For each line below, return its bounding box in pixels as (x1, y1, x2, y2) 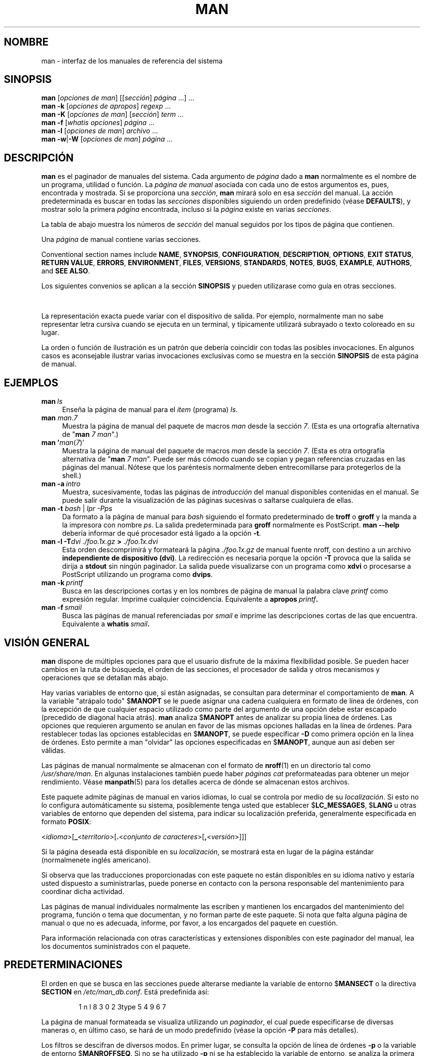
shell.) (62, 471, 82, 480)
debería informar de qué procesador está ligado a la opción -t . (62, 529, 261, 538)
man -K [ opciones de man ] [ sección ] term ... (41, 110, 184, 119)
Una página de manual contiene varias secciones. (41, 235, 201, 244)
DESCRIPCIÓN (4, 151, 74, 164)
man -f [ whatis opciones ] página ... (41, 118, 154, 127)
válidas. (41, 746, 66, 754)
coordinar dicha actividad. (41, 887, 124, 896)
